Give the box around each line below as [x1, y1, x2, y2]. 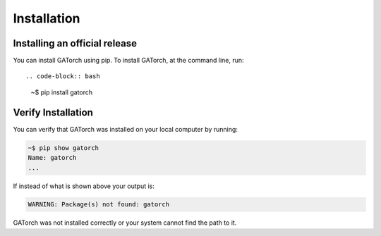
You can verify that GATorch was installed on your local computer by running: [13, 125, 238, 133]
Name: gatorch [28, 154, 77, 162]
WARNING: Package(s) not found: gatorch [28, 201, 169, 209]
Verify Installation [13, 106, 93, 118]
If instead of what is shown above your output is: [13, 182, 155, 190]
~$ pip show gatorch [28, 144, 99, 151]
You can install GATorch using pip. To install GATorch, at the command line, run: [13, 56, 244, 65]
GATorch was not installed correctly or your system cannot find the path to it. [13, 218, 237, 227]
